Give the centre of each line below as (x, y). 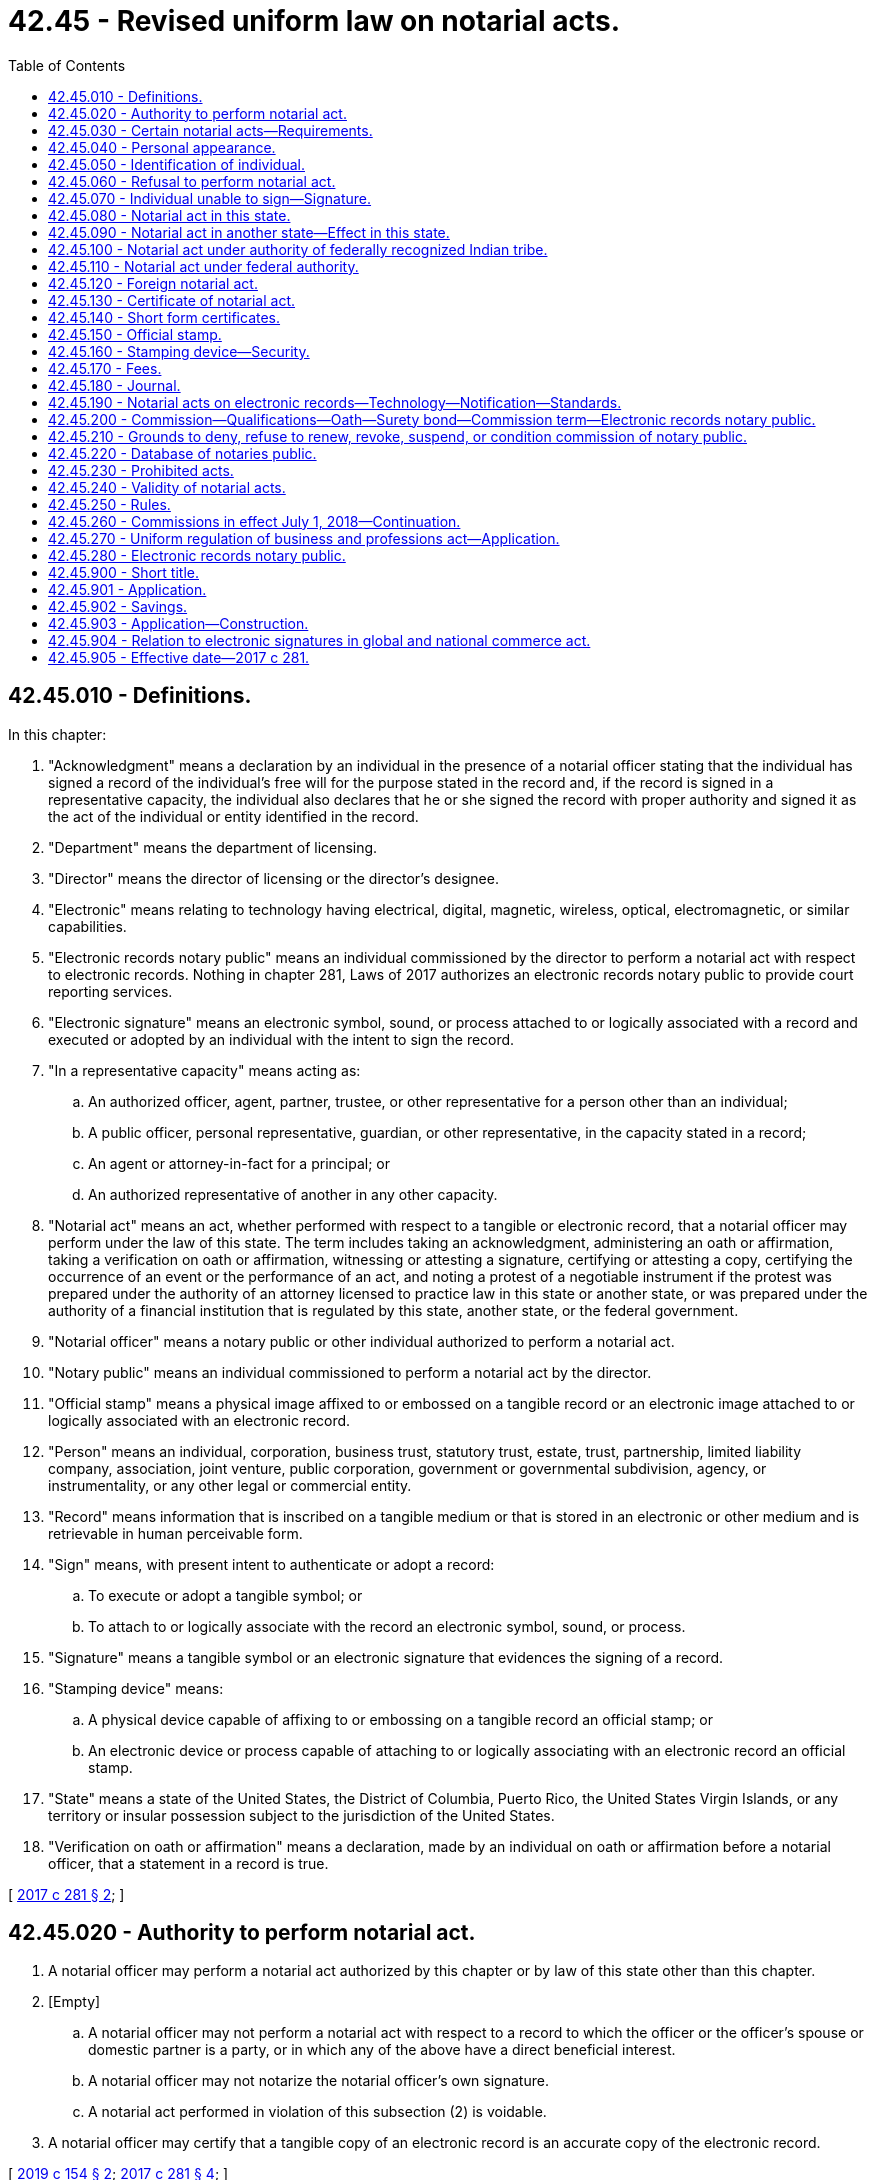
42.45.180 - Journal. (114, 385)
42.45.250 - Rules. (109, 504)
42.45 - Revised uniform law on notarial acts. (314, 21)
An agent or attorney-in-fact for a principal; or (239, 1163)
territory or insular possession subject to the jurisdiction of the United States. (301, 1815)
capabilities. (87, 926)
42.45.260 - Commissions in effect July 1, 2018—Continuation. (254, 521)
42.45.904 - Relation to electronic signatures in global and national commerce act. (319, 640)
